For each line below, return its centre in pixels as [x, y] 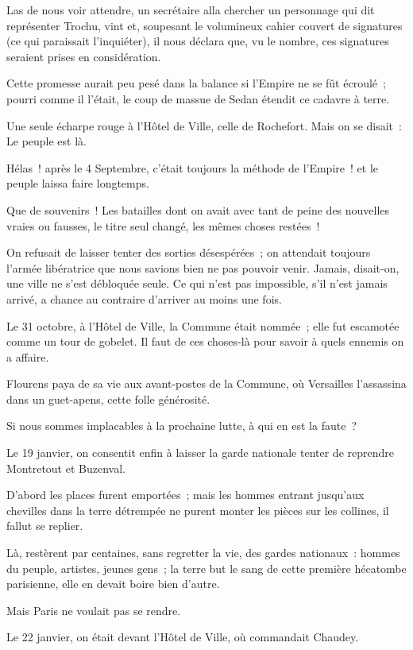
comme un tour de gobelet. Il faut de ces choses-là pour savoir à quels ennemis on [205, 341]
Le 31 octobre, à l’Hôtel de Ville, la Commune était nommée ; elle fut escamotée [203, 325]
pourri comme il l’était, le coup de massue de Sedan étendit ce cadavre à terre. [198, 98]
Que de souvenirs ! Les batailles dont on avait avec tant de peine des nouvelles [198, 209]
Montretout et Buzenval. [66, 468]
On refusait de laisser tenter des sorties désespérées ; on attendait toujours [189, 252]
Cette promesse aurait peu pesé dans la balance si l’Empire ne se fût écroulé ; [196, 83]
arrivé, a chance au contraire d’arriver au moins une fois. [144, 298]
